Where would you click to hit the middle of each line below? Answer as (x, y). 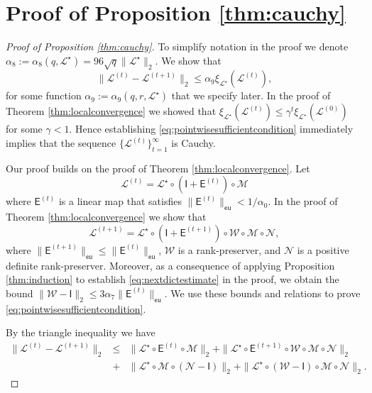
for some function (44, 95)
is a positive (323, 249)
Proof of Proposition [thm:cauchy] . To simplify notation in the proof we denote (177, 46)
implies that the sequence (61, 143)
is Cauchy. (193, 143)
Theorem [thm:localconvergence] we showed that (111, 111)
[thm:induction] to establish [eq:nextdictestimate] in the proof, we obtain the (173, 279)
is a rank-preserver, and (229, 249)
